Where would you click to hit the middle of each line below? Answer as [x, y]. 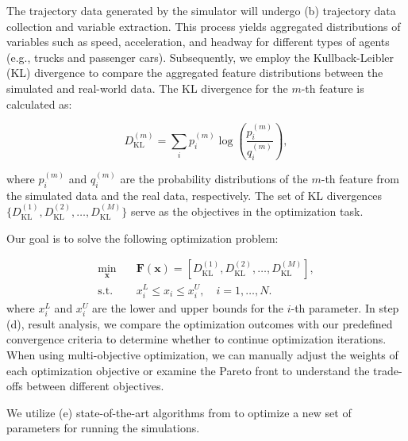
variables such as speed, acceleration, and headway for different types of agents [198, 42]
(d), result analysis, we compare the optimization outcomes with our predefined [200, 323]
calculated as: [39, 104]
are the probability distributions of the [214, 178]
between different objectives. [95, 386]
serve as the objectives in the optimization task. [247, 211]
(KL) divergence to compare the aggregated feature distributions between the [195, 73]
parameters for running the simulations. [103, 428]
